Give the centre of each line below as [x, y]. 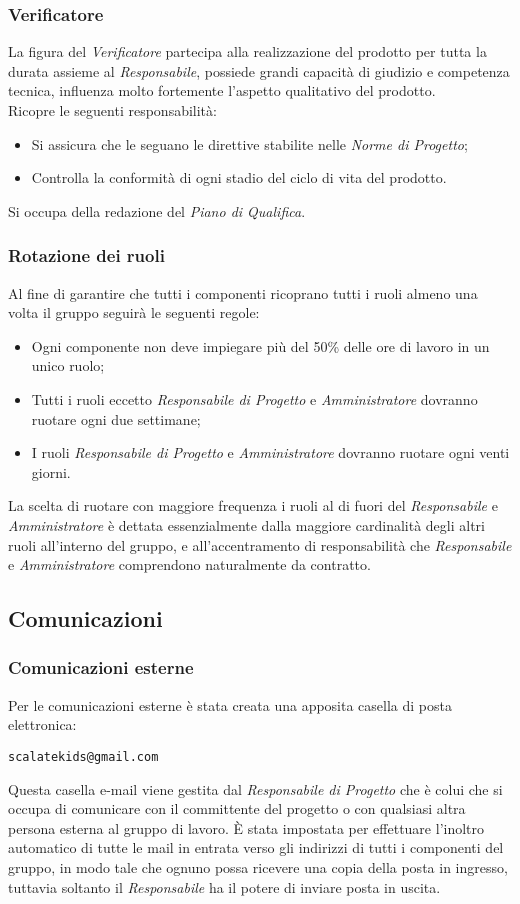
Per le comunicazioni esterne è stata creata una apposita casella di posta [230, 704]
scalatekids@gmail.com [83, 756]
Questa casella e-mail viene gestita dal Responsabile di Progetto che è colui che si [255, 788]
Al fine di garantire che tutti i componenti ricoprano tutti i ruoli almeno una [243, 292]
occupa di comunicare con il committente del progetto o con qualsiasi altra [237, 808]
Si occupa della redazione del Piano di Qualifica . [157, 210]
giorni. [51, 471]
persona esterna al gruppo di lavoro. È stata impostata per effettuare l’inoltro [246, 827]
